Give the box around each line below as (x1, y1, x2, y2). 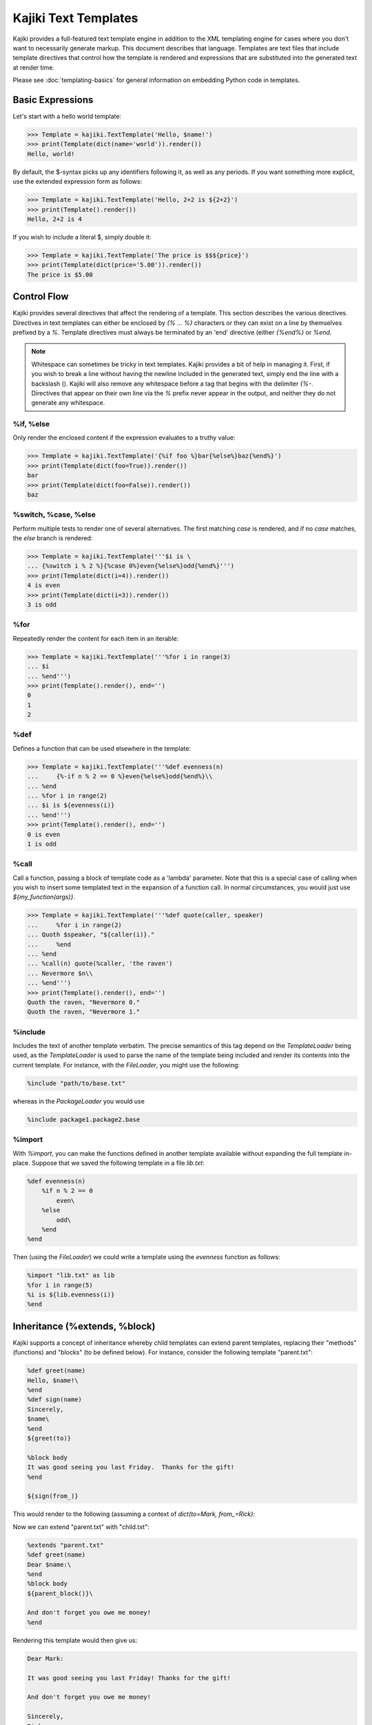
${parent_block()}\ (27, 1589, 93, 1597)
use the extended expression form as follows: (12, 177, 143, 186)
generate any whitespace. (31, 399, 105, 407)
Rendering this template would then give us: (12, 1636, 138, 1644)
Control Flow (12, 290, 69, 303)
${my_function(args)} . (12, 893, 76, 901)
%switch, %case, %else (12, 510, 96, 520)
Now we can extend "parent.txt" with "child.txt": (12, 1522, 149, 1531)
